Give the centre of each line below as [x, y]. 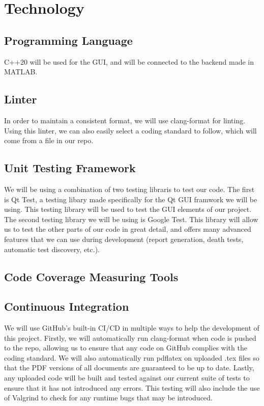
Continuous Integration [67, 306]
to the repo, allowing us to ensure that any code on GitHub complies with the [126, 348]
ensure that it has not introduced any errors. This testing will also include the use [132, 387]
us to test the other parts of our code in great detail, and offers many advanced [128, 229]
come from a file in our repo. [49, 140]
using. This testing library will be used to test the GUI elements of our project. [128, 209]
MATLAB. [21, 72]
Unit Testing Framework [70, 168]
